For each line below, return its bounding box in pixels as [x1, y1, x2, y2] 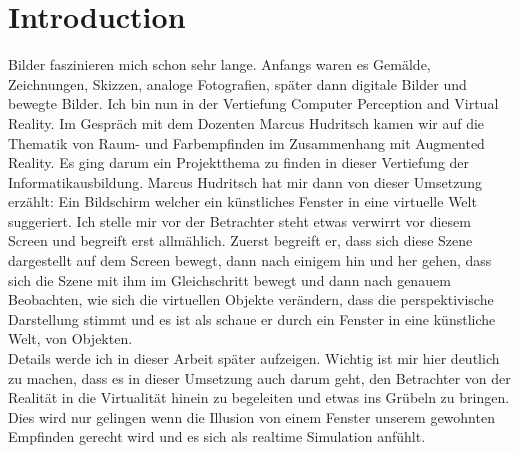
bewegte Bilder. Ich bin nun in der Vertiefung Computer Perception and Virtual [8, 93, 499, 114]
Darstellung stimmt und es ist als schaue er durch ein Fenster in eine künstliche [8, 308, 496, 329]
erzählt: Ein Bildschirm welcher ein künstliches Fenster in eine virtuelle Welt [8, 191, 477, 212]
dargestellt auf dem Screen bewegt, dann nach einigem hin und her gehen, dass [8, 250, 492, 271]
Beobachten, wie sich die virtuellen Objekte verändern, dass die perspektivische [8, 289, 494, 310]
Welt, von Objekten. [8, 328, 133, 349]
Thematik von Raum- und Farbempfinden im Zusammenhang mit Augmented [8, 132, 485, 153]
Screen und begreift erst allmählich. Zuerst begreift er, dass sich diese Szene [8, 230, 473, 251]
